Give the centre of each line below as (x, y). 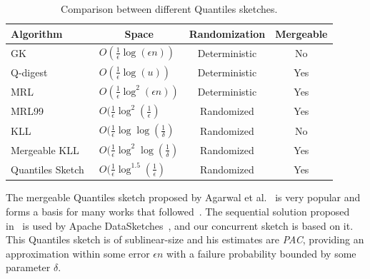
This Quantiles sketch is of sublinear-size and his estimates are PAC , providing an (185, 239)
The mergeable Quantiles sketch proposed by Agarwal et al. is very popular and (183, 197)
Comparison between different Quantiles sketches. (169, 9)
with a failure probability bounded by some (261, 253)
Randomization (227, 33)
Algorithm (37, 33)
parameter (28, 267)
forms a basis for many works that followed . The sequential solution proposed (178, 212)
